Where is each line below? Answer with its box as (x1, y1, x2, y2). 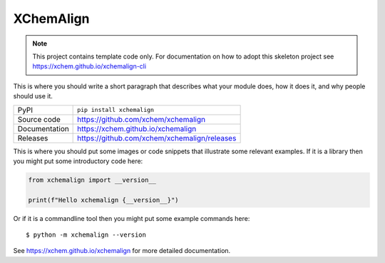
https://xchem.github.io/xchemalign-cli (32, 62, 146, 71)
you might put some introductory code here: (13, 157, 143, 165)
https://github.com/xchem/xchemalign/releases (77, 133, 237, 143)
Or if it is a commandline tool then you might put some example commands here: (13, 214, 250, 222)
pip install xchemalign (77, 106, 155, 113)
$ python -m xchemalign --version (26, 231, 146, 239)
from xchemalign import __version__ (28, 175, 157, 184)
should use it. (13, 92, 53, 100)
